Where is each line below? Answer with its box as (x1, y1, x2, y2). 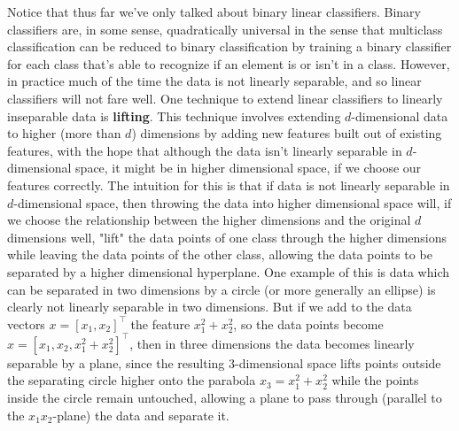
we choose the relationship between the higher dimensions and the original (7, 211, 411, 229)
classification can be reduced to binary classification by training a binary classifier (7, 37, 452, 56)
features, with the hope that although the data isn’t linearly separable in (7, 141, 402, 159)
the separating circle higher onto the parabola (7, 371, 256, 389)
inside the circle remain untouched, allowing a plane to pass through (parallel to (7, 388, 442, 406)
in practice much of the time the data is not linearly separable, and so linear (7, 72, 422, 90)
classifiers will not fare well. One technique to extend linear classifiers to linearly (7, 89, 443, 107)
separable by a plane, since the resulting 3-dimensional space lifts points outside (7, 353, 441, 372)
